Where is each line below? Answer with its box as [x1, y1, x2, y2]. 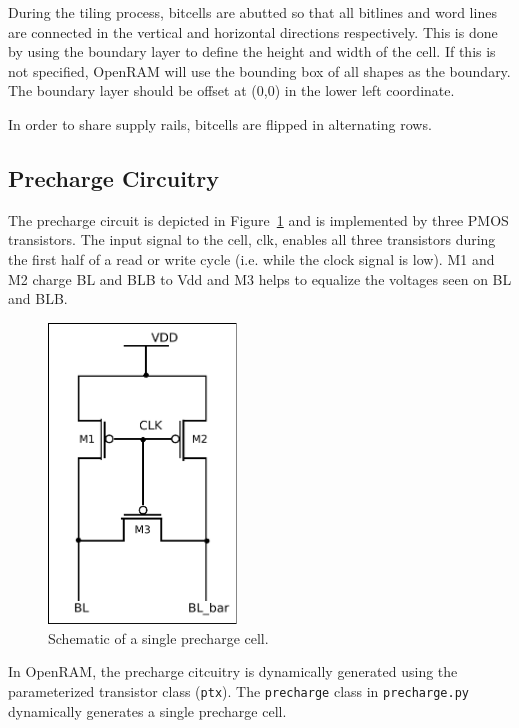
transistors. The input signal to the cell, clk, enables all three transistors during [8, 229, 496, 250]
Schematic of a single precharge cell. [48, 627, 269, 648]
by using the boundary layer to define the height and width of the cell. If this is [8, 41, 496, 62]
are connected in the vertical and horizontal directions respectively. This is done [8, 21, 498, 42]
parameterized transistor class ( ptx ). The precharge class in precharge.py [8, 681, 469, 701]
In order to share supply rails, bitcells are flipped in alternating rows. [8, 113, 432, 134]
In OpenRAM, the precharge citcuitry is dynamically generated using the [8, 661, 458, 682]
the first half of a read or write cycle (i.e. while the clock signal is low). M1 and [8, 248, 495, 269]
